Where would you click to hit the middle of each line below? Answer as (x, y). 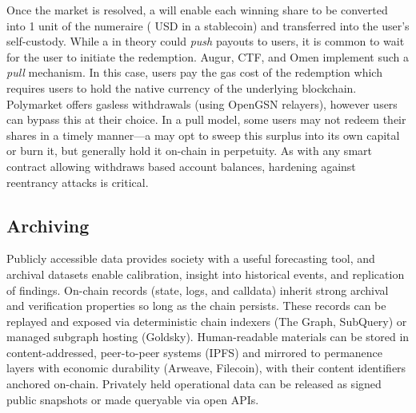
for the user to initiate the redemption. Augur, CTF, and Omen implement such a (208, 56)
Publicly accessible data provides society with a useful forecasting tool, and (191, 258)
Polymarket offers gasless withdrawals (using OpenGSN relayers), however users (202, 103)
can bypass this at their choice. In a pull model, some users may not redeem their (206, 119)
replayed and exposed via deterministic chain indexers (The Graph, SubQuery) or (207, 321)
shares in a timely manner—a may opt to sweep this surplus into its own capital (203, 135)
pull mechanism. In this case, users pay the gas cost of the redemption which (194, 72)
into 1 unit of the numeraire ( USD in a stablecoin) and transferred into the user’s (208, 25)
